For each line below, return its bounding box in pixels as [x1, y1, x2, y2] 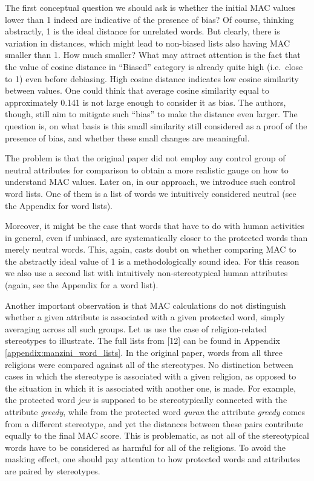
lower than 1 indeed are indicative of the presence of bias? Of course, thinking [5, 13, 294, 25]
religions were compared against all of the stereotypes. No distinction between [5, 358, 293, 370]
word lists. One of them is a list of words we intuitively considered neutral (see [5, 187, 296, 199]
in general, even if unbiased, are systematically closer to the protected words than [5, 231, 308, 244]
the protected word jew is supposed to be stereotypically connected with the [5, 393, 287, 406]
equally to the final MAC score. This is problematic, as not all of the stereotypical [5, 429, 309, 442]
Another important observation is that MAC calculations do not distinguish [5, 299, 286, 311]
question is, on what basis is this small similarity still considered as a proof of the [5, 119, 307, 132]
